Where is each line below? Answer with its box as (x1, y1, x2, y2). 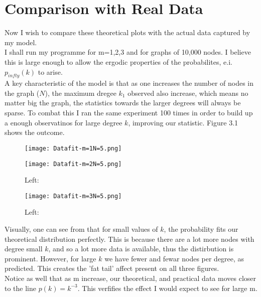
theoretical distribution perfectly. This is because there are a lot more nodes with (5, 233, 254, 244)
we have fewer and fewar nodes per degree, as (104, 253, 244, 263)
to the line (5, 282, 36, 293)
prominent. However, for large (5, 253, 96, 263)
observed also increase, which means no (127, 87, 248, 98)
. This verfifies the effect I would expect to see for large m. (77, 282, 257, 293)
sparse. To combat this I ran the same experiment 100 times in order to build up (5, 107, 253, 118)
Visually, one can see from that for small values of (5, 224, 158, 234)
